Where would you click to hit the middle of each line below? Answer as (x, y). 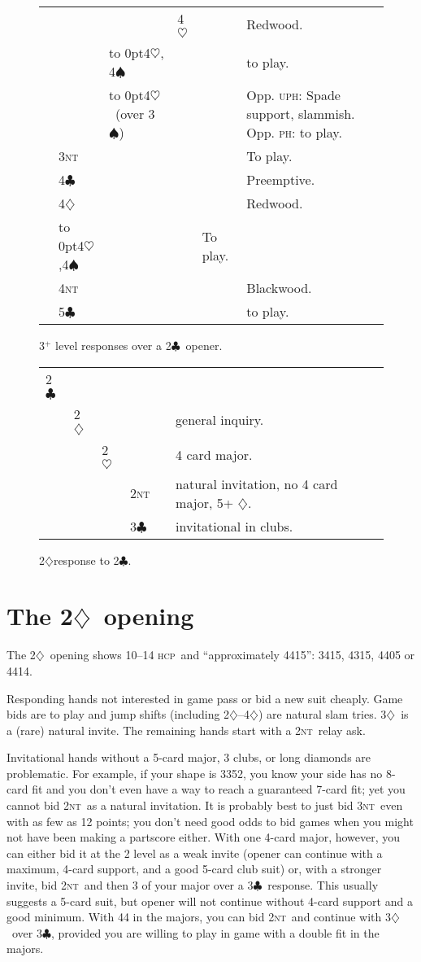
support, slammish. (301, 114)
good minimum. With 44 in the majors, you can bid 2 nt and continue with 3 (199, 917)
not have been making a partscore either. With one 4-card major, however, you (204, 837)
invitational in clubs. (234, 526)
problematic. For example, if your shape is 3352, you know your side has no (195, 773)
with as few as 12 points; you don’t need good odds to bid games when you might (210, 821)
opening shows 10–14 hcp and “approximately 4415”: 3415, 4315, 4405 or (232, 655)
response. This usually (323, 885)
